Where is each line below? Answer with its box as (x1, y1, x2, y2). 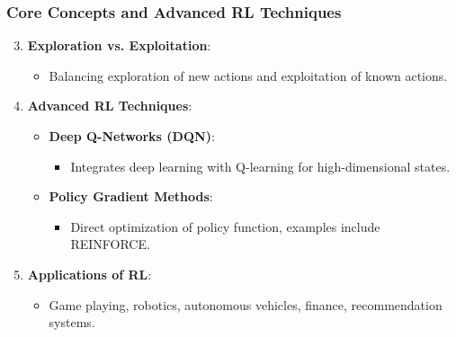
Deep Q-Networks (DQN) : (49, 127, 215, 145)
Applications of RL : (27, 264, 152, 283)
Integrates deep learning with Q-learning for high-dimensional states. (70, 156, 451, 175)
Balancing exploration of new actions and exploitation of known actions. (49, 66, 448, 84)
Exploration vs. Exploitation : (27, 36, 211, 55)
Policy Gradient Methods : (49, 187, 213, 206)
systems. (49, 313, 95, 332)
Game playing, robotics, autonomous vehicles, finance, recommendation (49, 295, 443, 314)
